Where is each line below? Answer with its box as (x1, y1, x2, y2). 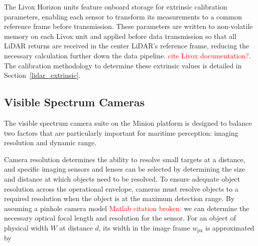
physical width (4, 222, 48, 233)
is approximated (205, 222, 255, 233)
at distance (59, 222, 93, 233)
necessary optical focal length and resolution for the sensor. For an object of (4, 213, 236, 223)
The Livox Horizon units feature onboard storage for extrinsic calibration (4, 1, 227, 11)
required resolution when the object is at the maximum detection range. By (4, 193, 235, 204)
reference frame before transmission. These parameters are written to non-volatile (4, 21, 253, 31)
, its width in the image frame (99, 222, 190, 233)
